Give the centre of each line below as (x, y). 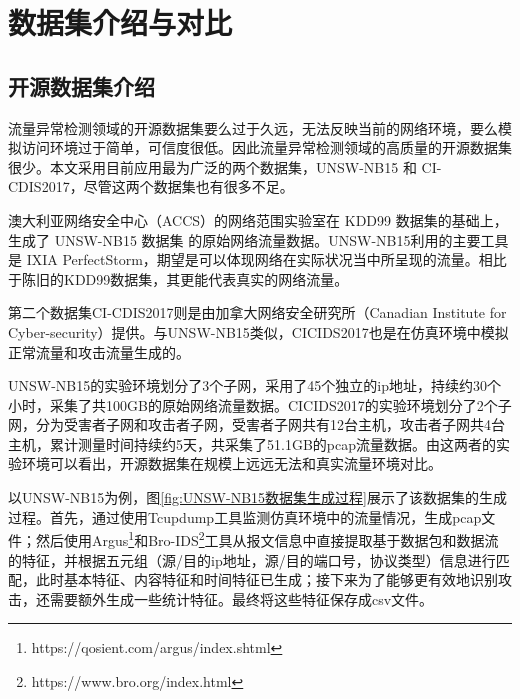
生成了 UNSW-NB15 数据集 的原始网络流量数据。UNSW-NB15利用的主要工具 (258, 239)
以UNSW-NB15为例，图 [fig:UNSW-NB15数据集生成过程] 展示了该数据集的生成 (257, 497)
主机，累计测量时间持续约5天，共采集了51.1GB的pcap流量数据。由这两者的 (252, 443)
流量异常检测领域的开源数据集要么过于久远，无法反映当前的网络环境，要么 (253, 127)
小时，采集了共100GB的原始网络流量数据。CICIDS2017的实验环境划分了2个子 (260, 404)
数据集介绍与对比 (120, 22)
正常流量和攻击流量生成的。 (99, 351)
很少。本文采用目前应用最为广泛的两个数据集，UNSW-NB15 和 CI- (225, 166)
